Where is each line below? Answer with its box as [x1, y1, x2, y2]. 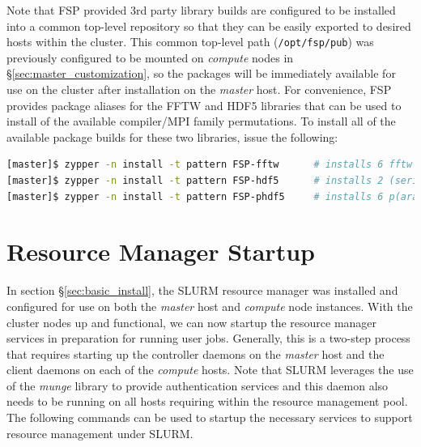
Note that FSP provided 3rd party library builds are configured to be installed [6, 2, 396, 18]
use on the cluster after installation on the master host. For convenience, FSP [6, 81, 392, 98]
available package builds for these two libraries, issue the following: [6, 128, 338, 145]
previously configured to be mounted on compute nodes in [6, 49, 294, 66]
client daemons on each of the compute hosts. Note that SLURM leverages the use [6, 361, 414, 378]
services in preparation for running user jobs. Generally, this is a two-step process [6, 330, 410, 347]
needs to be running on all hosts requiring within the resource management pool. [6, 393, 408, 410]
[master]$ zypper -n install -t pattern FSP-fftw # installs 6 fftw [6, 159, 413, 171]
